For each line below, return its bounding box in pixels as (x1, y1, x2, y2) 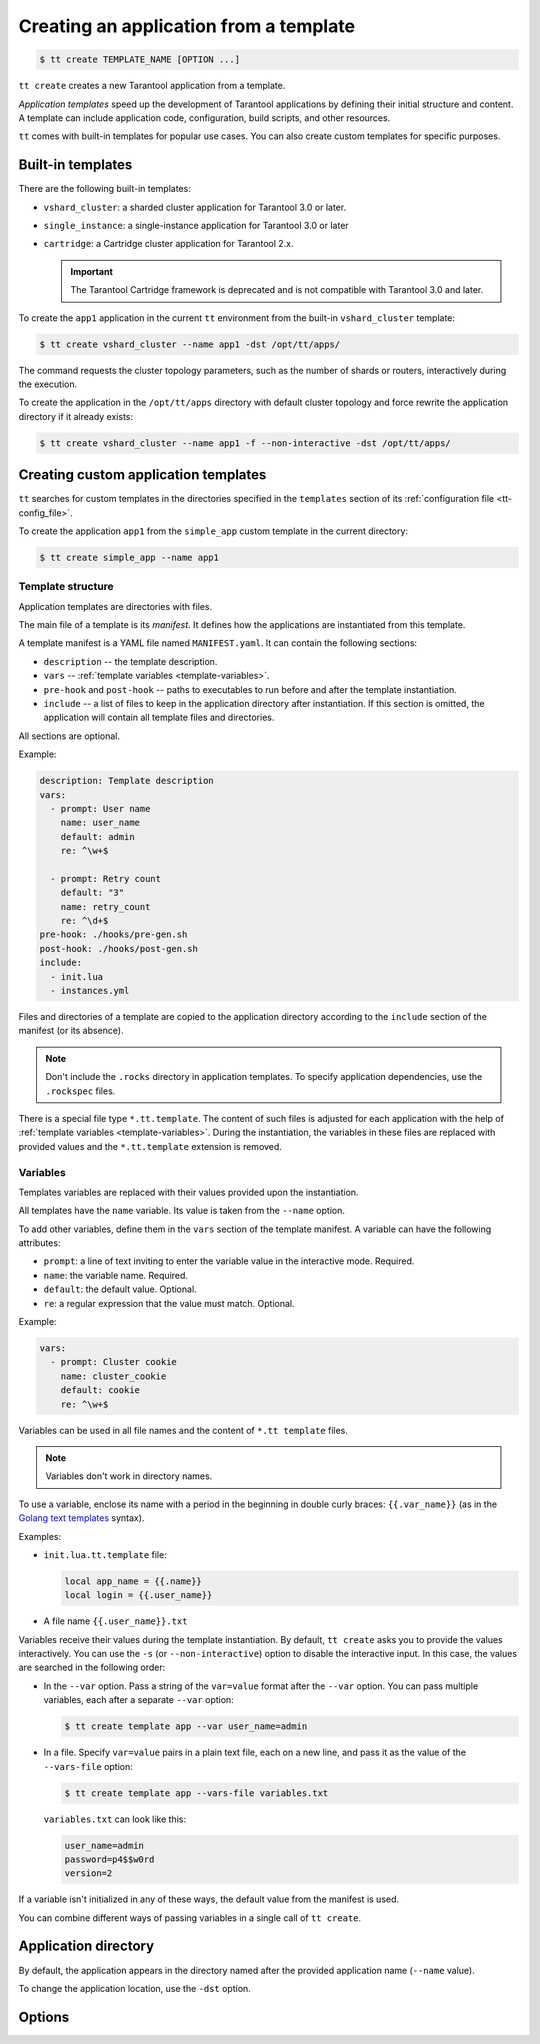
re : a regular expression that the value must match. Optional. (43, 1297, 295, 1309)
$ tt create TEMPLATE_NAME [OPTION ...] (39, 54, 240, 65)
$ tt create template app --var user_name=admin (64, 1721, 308, 1732)
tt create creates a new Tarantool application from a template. (18, 80, 286, 92)
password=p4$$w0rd (64, 1853, 155, 1865)
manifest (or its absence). (18, 1025, 124, 1037)
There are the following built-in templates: (18, 183, 192, 195)
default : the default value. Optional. (43, 1283, 197, 1295)
